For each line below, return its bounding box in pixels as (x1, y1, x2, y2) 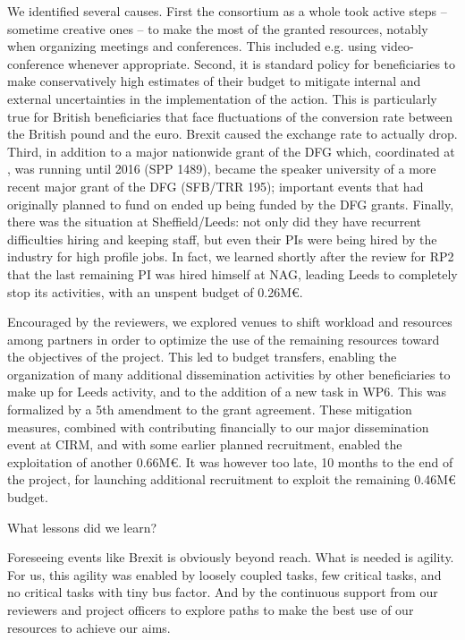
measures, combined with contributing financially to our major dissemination (7, 417, 429, 436)
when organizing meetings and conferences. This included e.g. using (7, 37, 376, 55)
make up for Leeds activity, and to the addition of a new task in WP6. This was (7, 382, 447, 401)
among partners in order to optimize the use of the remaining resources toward (7, 329, 440, 348)
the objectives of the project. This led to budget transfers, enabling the (7, 347, 397, 366)
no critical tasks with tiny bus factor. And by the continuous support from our (7, 583, 438, 602)
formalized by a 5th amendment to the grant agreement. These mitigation (7, 400, 412, 419)
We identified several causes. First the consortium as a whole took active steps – (7, 2, 447, 20)
